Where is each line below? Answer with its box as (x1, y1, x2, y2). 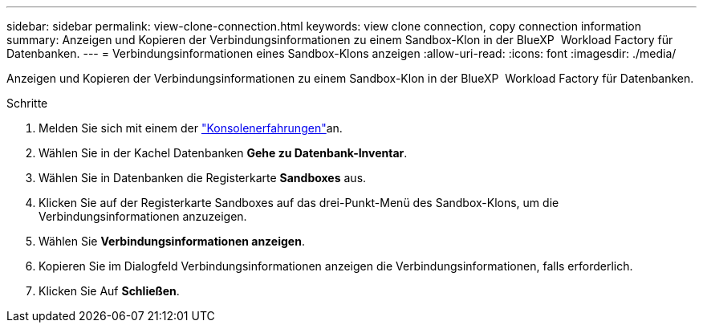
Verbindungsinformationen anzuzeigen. (39, 209, 247, 223)
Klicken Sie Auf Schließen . (39, 284, 180, 298)
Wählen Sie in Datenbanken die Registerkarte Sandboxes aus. (39, 171, 367, 185)
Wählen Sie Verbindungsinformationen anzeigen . (39, 234, 305, 248)
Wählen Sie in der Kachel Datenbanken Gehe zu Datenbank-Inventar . (39, 146, 408, 160)
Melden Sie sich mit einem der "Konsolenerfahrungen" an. (39, 121, 343, 135)
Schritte (6, 96, 48, 110)
